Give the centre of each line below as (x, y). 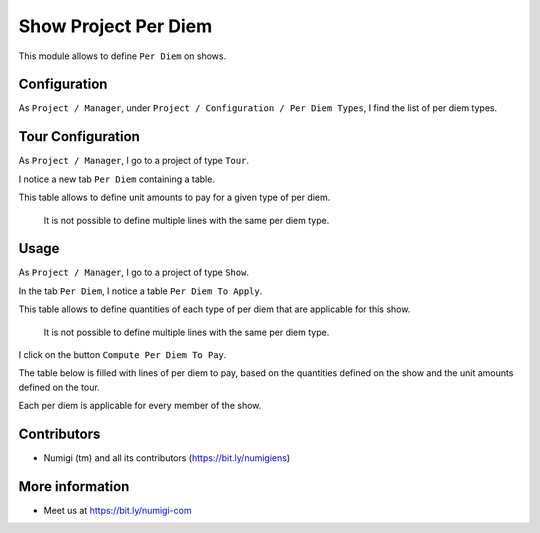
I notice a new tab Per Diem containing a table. (116, 179)
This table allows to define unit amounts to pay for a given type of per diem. (174, 197)
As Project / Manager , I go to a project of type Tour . (134, 161)
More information (74, 486)
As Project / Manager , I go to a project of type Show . (134, 272)
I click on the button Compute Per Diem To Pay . (122, 354)
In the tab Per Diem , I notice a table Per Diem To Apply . (140, 291)
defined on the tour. (59, 387)
